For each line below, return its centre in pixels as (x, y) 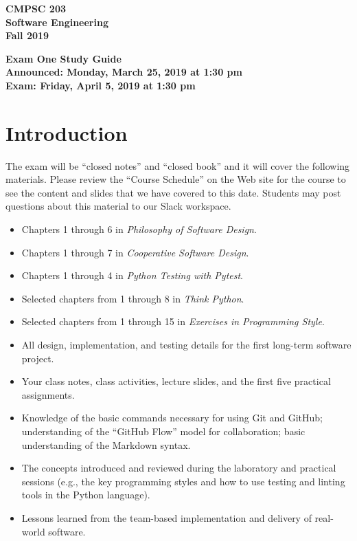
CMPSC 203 (36, 8)
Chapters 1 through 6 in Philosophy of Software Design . (139, 229)
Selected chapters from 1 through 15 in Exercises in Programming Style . (173, 321)
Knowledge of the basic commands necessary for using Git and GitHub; (172, 418)
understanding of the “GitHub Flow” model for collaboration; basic (163, 431)
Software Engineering (57, 22)
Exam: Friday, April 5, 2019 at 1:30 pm (101, 85)
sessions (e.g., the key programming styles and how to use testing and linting (183, 481)
